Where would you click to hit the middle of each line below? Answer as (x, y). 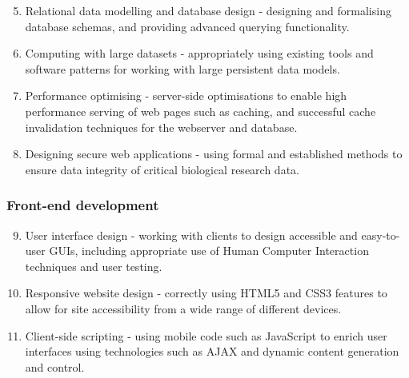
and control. (55, 366)
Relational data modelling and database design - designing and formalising (208, 10)
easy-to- (381, 235)
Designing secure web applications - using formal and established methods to (214, 154)
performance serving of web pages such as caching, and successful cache (200, 111)
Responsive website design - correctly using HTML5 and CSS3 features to (206, 293)
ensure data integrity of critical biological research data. (162, 169)
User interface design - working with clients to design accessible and (191, 235)
